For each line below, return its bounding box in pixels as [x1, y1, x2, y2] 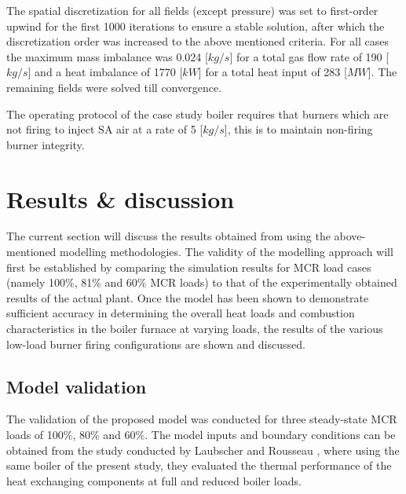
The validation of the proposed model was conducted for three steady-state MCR [6, 411, 397, 427]
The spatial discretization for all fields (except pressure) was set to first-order [6, 2, 379, 18]
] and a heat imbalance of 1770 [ [27, 64, 183, 80]
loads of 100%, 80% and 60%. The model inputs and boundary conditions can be [6, 426, 396, 443]
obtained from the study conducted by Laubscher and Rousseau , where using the [6, 441, 400, 458]
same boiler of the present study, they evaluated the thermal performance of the [6, 457, 392, 474]
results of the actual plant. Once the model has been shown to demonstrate [6, 289, 369, 306]
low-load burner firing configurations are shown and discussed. [6, 335, 305, 352]
